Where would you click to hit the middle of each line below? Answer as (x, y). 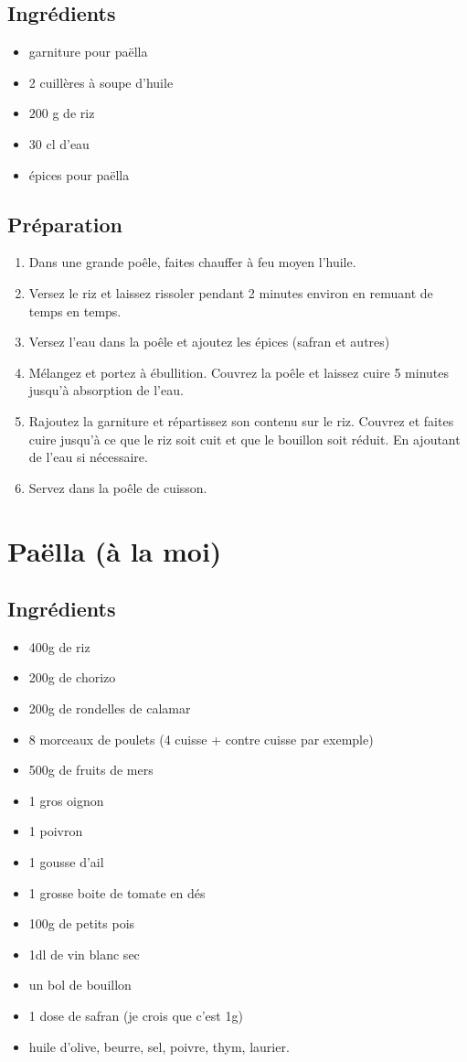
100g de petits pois (82, 923)
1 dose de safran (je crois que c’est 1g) (136, 1016)
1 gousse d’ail (66, 862)
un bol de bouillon (80, 985)
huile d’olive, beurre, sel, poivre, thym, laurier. (159, 1046)
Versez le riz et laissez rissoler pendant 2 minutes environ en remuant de (231, 292)
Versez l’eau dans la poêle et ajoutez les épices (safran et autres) (209, 342)
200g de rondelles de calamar (110, 708)
